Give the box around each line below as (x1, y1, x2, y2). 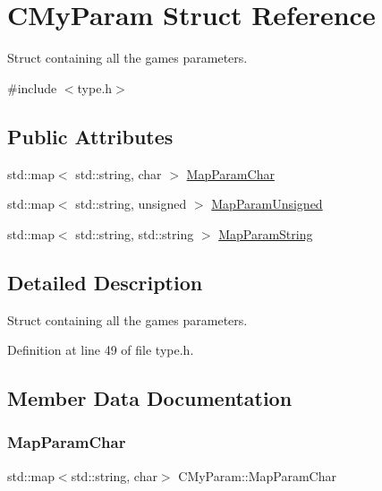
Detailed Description (7, 268, 203, 296)
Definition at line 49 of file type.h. (7, 340, 194, 359)
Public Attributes (7, 122, 174, 150)
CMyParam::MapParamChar (178, 466, 336, 485)
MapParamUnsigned (211, 194, 323, 213)
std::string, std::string (75, 224, 194, 243)
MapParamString (218, 224, 313, 243)
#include (7, 78, 57, 97)
